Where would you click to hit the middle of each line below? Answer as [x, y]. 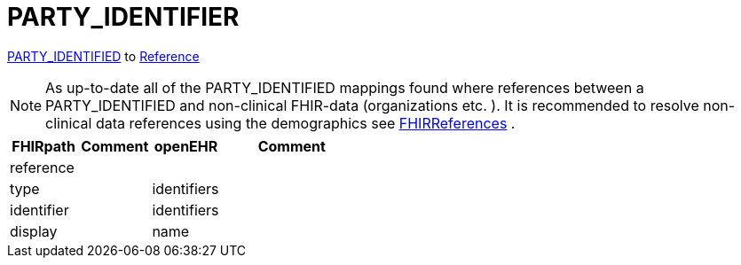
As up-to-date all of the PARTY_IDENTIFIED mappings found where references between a [345, 87]
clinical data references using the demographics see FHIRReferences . [280, 123]
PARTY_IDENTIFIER [123, 17]
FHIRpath [43, 146]
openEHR [186, 146]
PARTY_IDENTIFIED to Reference [103, 56]
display [34, 231]
